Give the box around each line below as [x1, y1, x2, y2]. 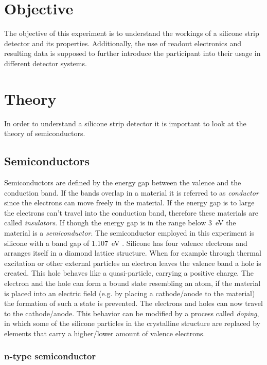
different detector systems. [4, 57, 87, 68]
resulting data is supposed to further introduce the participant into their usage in [4, 48, 261, 59]
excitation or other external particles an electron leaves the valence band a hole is [4, 257, 261, 268]
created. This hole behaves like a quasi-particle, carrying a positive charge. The [4, 267, 254, 278]
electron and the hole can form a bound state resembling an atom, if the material [4, 277, 261, 288]
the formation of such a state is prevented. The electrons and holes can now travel [4, 298, 263, 309]
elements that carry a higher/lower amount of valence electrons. [4, 328, 205, 338]
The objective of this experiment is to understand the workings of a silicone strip [4, 28, 259, 39]
